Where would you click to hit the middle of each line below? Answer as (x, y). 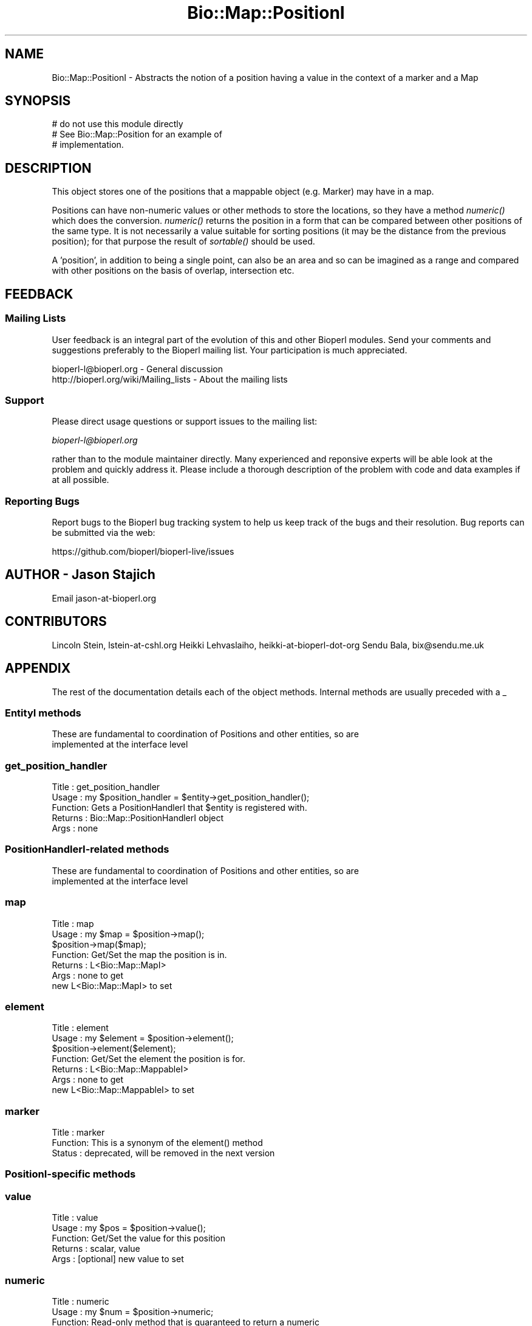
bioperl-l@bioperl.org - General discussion (138, 369)
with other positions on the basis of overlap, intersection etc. (173, 271)
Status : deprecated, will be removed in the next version (163, 1153)
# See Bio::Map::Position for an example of (137, 134)
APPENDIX (38, 668)
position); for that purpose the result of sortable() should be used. (183, 241)
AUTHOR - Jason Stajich (80, 575)
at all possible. (80, 480)
